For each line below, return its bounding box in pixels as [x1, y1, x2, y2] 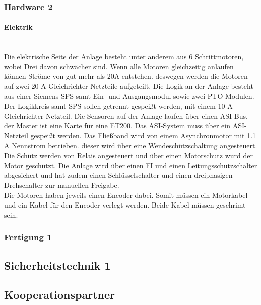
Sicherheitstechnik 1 [4, 257, 111, 273]
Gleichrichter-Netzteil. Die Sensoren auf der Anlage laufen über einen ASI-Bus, [4, 110, 248, 121]
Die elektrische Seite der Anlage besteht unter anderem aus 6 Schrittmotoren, [4, 51, 244, 62]
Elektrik [4, 22, 33, 32]
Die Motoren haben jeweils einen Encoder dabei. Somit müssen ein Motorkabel [4, 189, 248, 200]
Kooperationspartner [4, 287, 115, 302]
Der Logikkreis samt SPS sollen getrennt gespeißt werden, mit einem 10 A [4, 100, 233, 111]
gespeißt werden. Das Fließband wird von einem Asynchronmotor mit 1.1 [30, 130, 256, 140]
